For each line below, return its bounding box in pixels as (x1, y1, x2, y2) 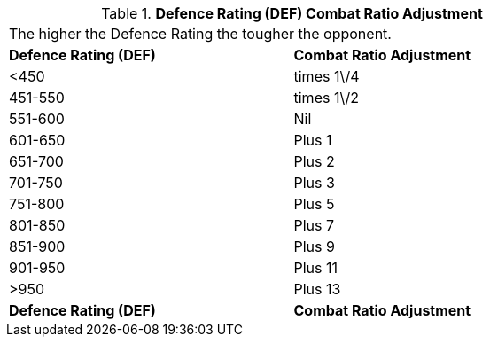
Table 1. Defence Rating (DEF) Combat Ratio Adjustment (101, 4, 483, 22)
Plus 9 (293, 238, 335, 255)
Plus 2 (293, 152, 335, 170)
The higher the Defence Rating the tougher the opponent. (9, 25, 392, 43)
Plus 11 (293, 259, 338, 277)
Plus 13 (293, 280, 341, 298)
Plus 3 (293, 174, 335, 192)
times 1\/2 (293, 89, 360, 106)
